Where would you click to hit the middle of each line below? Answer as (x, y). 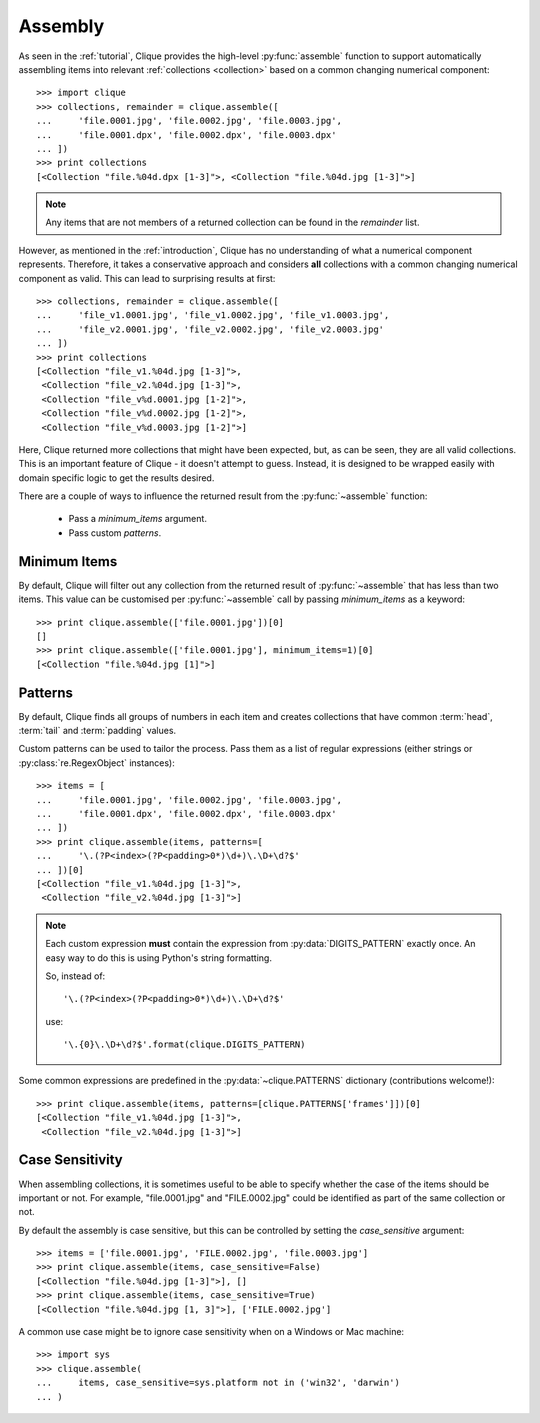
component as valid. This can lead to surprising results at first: (147, 278)
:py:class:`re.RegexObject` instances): (96, 762)
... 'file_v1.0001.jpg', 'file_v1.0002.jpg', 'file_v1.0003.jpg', (213, 315)
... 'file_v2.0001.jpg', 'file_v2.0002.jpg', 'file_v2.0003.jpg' (210, 329)
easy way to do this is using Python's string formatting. (158, 957)
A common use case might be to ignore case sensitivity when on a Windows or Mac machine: (211, 1332)
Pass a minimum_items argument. (137, 519)
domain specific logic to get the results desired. (116, 477)
